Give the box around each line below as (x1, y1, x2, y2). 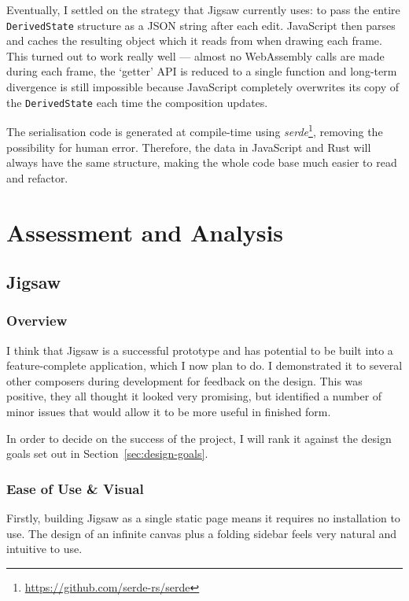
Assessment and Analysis (6, 216, 284, 248)
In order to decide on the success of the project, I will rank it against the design (6, 430, 392, 446)
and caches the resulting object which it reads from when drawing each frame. (6, 32, 382, 49)
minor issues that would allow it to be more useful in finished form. (6, 404, 331, 420)
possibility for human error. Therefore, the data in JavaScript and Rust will (6, 138, 371, 155)
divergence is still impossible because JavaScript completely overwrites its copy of (6, 79, 399, 95)
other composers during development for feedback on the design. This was (6, 372, 363, 389)
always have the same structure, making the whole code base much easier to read (6, 154, 397, 171)
